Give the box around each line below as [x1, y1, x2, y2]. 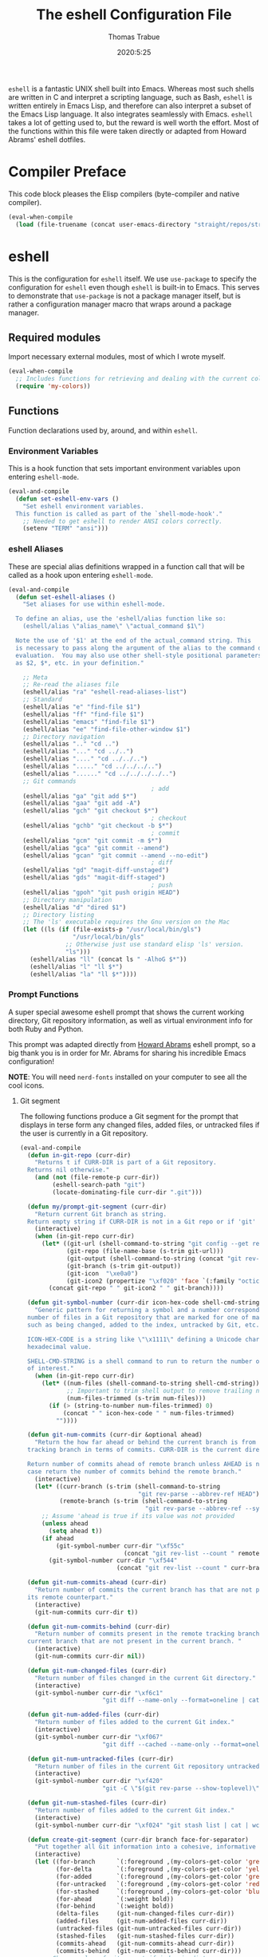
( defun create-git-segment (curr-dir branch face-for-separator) [27, 1836, 249, 1844]
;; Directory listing [22, 911, 94, 919]
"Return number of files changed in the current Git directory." [34, 1674, 257, 1682]
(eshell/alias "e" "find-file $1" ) [22, 703, 141, 711]
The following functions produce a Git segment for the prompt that [19, 1111, 239, 1121]
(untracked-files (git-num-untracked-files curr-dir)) [55, 1925, 242, 1933]
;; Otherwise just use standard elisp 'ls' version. [65, 940, 245, 949]
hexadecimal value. [27, 1342, 92, 1350]
